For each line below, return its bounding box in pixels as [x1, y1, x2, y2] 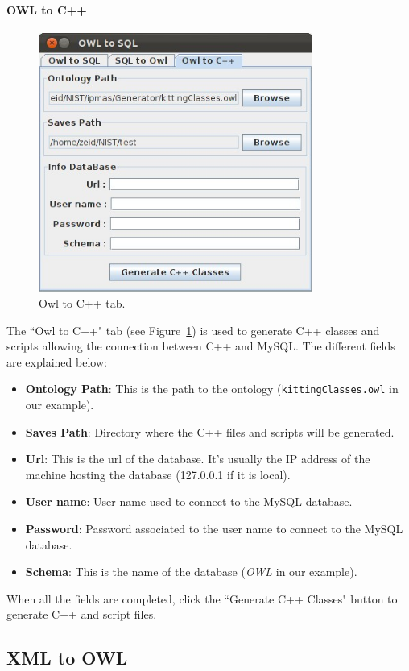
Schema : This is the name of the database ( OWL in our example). [25, 563, 357, 580]
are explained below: [6, 353, 107, 370]
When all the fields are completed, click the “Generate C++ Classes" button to [6, 590, 398, 607]
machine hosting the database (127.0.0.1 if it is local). [25, 466, 291, 483]
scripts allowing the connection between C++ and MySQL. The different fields [6, 338, 395, 354]
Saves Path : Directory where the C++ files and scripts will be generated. [25, 423, 395, 440]
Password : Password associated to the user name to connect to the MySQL [25, 520, 403, 536]
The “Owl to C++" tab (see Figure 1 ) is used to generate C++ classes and [6, 321, 380, 338]
